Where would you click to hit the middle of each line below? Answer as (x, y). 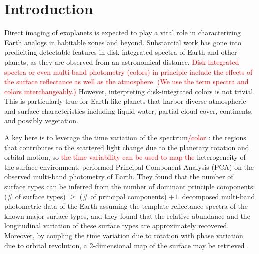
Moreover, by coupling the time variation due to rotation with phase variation (124, 235)
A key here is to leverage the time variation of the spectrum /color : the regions (125, 138)
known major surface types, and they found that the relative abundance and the (127, 216)
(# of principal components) (123, 196)
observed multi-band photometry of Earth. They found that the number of (119, 177)
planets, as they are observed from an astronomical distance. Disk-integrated (122, 61)
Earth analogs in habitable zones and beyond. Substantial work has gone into (123, 42)
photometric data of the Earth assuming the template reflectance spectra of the (126, 206)
